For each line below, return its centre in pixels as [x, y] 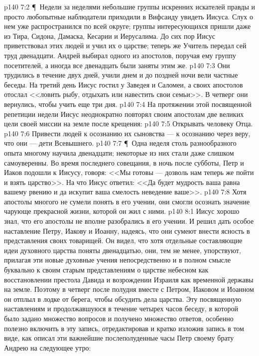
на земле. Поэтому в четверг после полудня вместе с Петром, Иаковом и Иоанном [129, 289]
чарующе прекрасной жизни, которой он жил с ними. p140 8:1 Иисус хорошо [122, 211]
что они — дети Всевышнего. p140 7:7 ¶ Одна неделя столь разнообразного [120, 143]
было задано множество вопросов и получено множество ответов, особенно [119, 318]
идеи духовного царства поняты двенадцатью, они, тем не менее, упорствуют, [123, 250]
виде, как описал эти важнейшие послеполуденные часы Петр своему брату [119, 338]
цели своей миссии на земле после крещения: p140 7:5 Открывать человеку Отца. [129, 124]
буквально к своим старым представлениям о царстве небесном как [106, 270]
